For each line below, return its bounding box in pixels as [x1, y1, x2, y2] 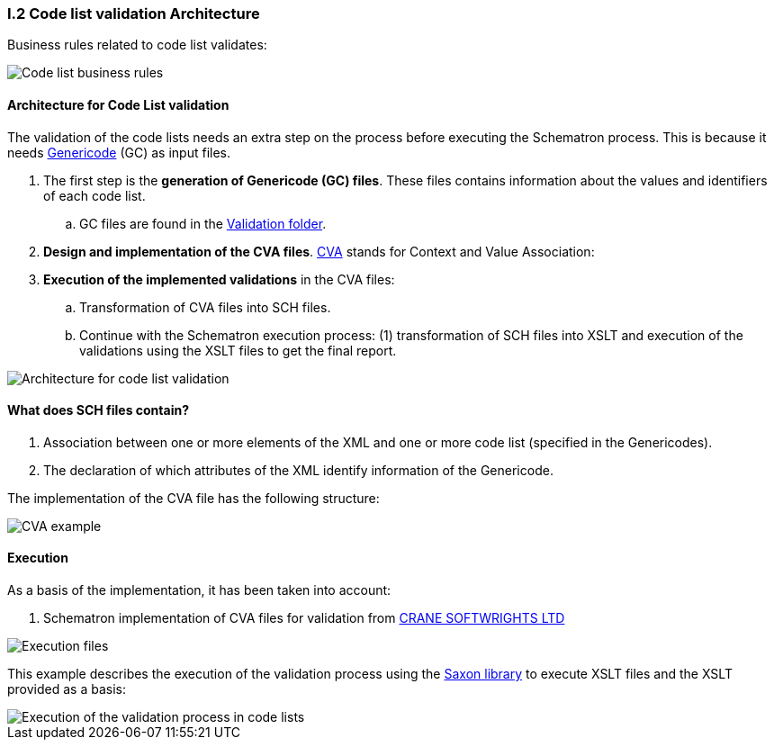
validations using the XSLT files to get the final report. [79, 342, 397, 358]
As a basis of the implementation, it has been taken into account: [7, 582, 391, 598]
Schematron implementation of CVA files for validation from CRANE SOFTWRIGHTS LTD [43, 610, 565, 626]
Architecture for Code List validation [7, 96, 229, 112]
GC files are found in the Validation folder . [79, 215, 327, 231]
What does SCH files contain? [7, 402, 189, 418]
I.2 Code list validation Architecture [7, 4, 260, 22]
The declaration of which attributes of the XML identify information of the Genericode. [43, 462, 553, 478]
